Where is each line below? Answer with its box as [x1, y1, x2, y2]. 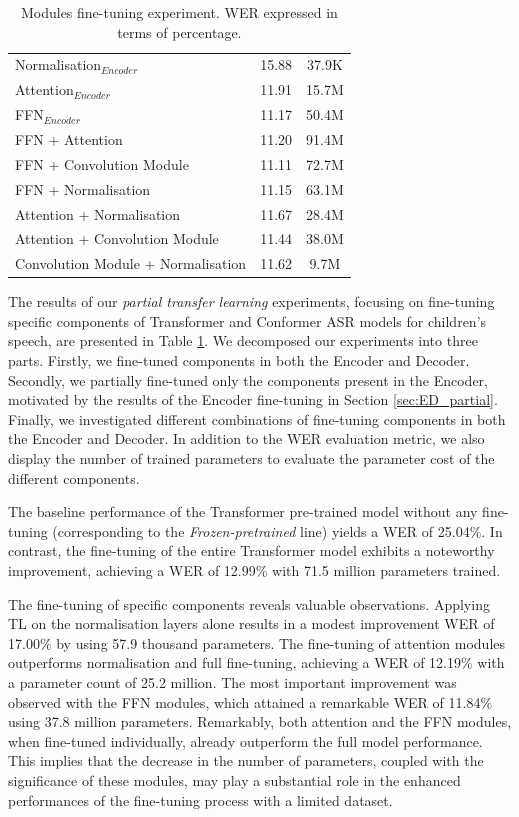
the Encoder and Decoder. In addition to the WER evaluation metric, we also [8, 428, 485, 449]
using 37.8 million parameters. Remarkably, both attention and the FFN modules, [8, 711, 512, 732]
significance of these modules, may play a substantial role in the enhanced [8, 769, 461, 790]
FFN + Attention [15, 128, 123, 149]
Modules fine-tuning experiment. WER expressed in [20, 2, 338, 22]
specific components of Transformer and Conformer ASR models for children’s [8, 310, 487, 331]
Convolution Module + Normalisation [15, 253, 247, 274]
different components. [8, 467, 140, 488]
